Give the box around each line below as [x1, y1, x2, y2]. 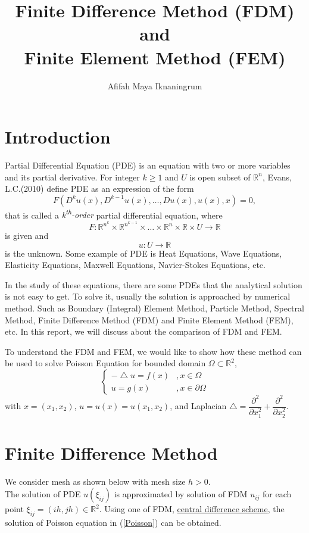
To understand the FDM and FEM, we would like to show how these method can [5, 345, 302, 357]
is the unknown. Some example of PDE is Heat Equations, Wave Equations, [5, 247, 282, 259]
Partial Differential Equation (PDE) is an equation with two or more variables [5, 159, 291, 172]
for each [263, 488, 292, 500]
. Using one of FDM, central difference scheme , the [99, 503, 285, 515]
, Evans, [262, 170, 292, 183]
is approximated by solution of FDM [114, 488, 248, 500]
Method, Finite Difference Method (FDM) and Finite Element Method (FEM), [5, 313, 294, 326]
